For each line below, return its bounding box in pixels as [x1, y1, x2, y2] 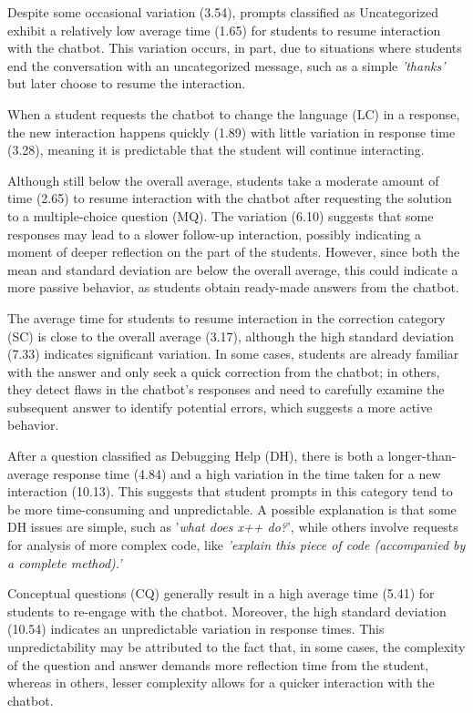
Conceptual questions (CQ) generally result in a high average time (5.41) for [7, 584, 435, 603]
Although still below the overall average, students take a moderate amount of [7, 170, 439, 189]
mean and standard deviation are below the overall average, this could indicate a [7, 260, 458, 279]
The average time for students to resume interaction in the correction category [7, 308, 446, 327]
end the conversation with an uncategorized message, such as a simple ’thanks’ [7, 56, 446, 75]
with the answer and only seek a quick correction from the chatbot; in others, [7, 362, 440, 381]
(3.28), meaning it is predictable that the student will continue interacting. [7, 140, 425, 159]
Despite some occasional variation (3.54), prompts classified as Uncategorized [7, 3, 438, 21]
